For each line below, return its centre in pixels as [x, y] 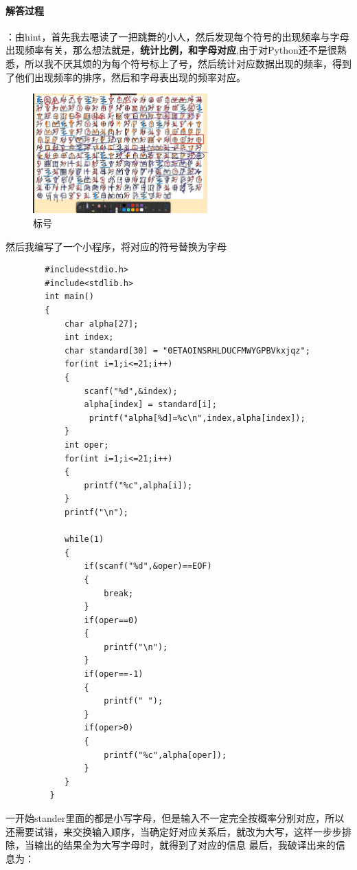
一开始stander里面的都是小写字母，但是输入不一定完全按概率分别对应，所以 [175, 818]
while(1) [84, 540]
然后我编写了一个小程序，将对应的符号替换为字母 [116, 246]
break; [119, 593]
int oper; [87, 445]
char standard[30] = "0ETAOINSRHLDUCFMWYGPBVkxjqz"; [187, 350]
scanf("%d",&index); [131, 391]
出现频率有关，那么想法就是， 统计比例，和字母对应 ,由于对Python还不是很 [171, 50]
